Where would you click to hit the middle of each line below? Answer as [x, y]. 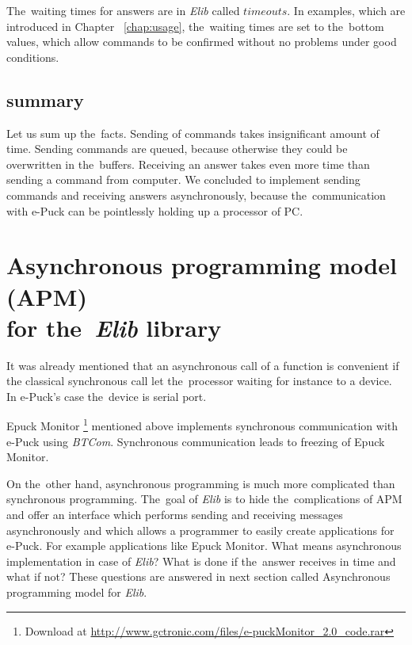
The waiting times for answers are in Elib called [123, 10]
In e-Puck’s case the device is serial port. [107, 396]
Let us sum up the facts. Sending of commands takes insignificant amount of [193, 133]
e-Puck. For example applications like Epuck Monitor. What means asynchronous [204, 546]
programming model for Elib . [77, 592]
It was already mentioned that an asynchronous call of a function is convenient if [203, 365]
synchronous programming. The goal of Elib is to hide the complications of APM [204, 499]
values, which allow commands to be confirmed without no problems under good [202, 42]
